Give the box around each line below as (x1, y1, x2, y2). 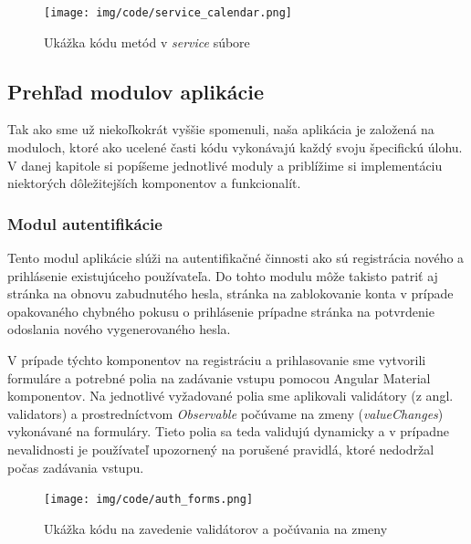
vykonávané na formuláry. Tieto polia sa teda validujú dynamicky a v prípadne (7, 422, 450, 441)
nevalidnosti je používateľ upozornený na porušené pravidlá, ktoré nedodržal (7, 439, 434, 458)
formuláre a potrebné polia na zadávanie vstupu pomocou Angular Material (7, 368, 431, 387)
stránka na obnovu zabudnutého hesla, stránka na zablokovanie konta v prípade (7, 284, 454, 303)
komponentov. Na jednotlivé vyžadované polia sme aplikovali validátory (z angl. (7, 386, 454, 405)
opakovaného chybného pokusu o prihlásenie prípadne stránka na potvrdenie (7, 301, 434, 320)
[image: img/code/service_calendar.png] (44, 6, 293, 19)
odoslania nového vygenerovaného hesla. (7, 319, 231, 339)
